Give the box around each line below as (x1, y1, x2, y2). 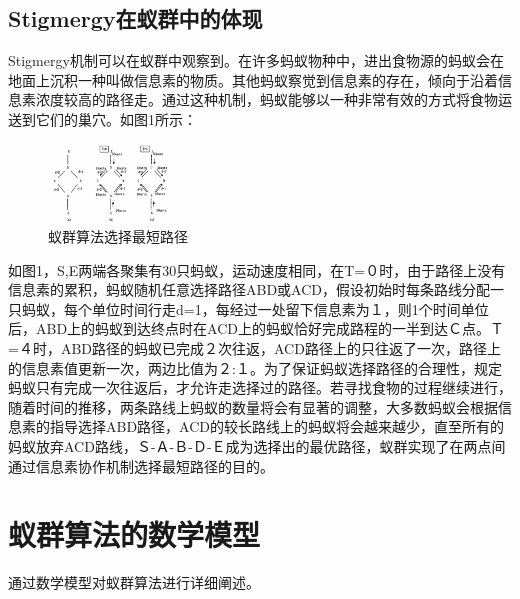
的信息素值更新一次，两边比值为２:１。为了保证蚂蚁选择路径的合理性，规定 (8, 357, 502, 378)
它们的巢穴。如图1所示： (35, 108, 197, 129)
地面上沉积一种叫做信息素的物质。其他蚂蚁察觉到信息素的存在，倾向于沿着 (8, 69, 498, 90)
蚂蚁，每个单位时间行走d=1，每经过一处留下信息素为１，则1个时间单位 (21, 298, 489, 319)
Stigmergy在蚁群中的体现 (8, 3, 263, 34)
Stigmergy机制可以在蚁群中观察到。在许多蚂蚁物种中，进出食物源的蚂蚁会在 (8, 50, 504, 71)
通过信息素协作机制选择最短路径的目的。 (8, 455, 274, 476)
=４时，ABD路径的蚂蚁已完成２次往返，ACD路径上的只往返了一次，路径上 (8, 338, 501, 359)
